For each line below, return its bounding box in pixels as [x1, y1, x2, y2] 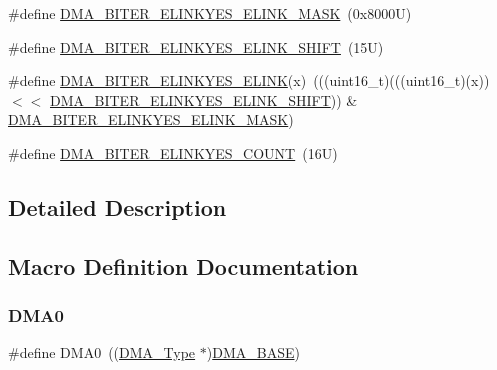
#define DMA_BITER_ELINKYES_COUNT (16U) [8, 142, 338, 163]
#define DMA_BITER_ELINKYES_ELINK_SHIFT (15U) [8, 36, 384, 57]
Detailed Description [8, 191, 227, 222]
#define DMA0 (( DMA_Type [8, 342, 196, 363]
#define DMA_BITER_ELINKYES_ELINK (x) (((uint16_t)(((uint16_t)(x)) [8, 70, 490, 91]
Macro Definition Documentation [8, 250, 359, 281]
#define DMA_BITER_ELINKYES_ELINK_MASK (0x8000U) [8, 3, 412, 23]
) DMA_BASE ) [206, 342, 300, 363]
